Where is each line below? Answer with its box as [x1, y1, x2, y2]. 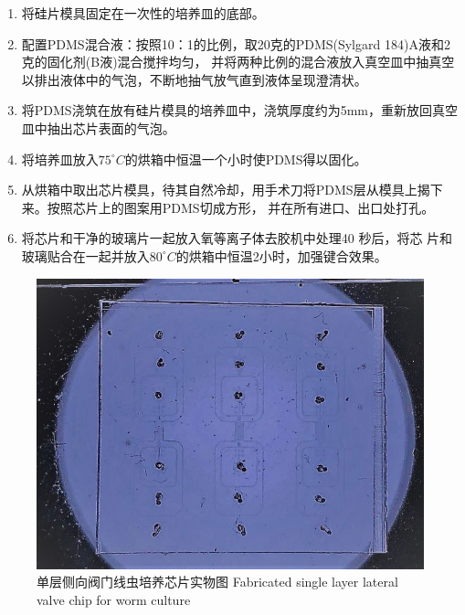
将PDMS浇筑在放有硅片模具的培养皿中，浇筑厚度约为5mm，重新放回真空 [21, 101, 458, 120]
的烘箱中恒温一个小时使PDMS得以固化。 [124, 149, 367, 168]
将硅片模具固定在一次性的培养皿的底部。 [21, 4, 265, 22]
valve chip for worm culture [37, 589, 191, 609]
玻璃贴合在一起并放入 [21, 246, 150, 265]
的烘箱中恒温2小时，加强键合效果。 [175, 246, 387, 265]
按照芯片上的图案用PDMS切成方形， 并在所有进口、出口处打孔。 [47, 197, 435, 217]
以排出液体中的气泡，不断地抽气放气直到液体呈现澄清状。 [21, 69, 367, 89]
